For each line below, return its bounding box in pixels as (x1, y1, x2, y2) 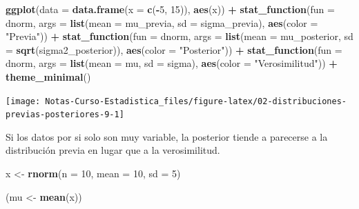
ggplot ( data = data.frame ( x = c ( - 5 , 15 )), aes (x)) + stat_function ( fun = (6, 2, 335, 16)
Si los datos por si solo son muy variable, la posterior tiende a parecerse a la (6, 129, 328, 143)
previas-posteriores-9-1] (6, 110, 124, 120)
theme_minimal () (6, 69, 91, 83)
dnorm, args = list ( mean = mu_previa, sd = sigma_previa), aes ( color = (6, 15, 318, 30)
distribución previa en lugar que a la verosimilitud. (6, 143, 220, 157)
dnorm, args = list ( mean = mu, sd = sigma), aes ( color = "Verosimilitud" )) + (6, 56, 338, 70)
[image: (6, 96, 41, 106)
